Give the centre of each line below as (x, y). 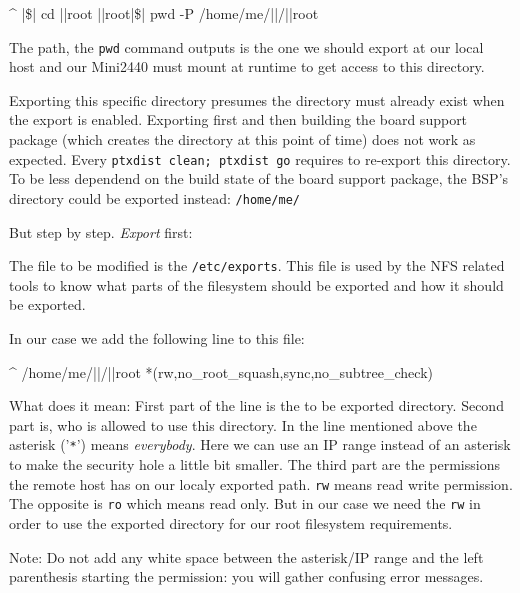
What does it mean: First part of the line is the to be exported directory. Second (256, 405)
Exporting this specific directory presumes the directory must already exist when (257, 99)
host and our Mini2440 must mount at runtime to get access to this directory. (247, 66)
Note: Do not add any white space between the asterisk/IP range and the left (246, 556)
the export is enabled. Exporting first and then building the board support (238, 119)
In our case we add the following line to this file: (157, 337)
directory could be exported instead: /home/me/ (154, 197)
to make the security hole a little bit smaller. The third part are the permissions (254, 464)
